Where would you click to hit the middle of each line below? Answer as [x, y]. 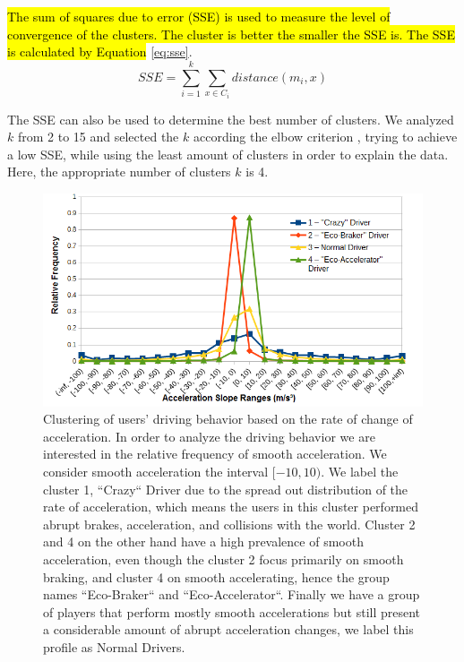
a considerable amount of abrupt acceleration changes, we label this [228, 629]
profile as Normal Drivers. [114, 646]
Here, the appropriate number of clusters [119, 172]
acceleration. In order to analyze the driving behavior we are [209, 436]
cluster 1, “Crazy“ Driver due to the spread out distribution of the [226, 489]
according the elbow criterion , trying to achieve [325, 137]
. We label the [360, 471]
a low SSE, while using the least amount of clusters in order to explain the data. [228, 154]
